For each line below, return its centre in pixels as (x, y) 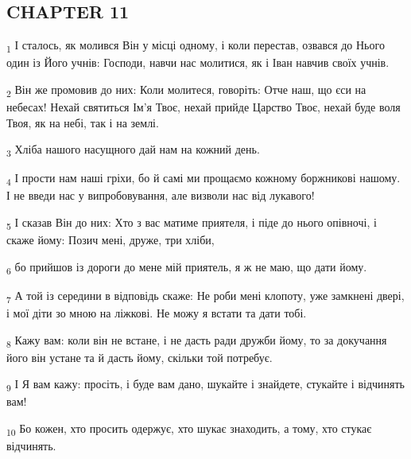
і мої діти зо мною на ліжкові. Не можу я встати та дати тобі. (157, 313)
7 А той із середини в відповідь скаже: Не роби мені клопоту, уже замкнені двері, (205, 296)
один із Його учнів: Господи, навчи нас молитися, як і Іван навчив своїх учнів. (198, 62)
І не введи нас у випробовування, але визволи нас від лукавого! (161, 195)
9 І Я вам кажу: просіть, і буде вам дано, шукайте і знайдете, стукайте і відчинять (205, 385)
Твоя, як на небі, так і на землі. (83, 122)
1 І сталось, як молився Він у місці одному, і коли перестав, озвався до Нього (196, 46)
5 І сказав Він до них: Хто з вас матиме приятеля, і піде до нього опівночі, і (192, 223)
